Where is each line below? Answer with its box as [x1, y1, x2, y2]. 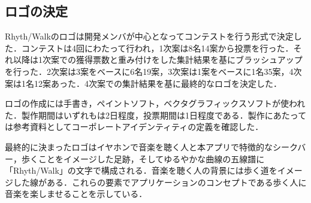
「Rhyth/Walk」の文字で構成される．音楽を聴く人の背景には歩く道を [5, 164, 277, 177]
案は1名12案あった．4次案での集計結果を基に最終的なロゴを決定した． [5, 77, 282, 89]
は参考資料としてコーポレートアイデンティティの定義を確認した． [5, 120, 264, 133]
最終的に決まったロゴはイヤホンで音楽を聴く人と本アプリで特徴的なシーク [5, 140, 298, 153]
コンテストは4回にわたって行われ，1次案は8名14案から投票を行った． [21, 41, 294, 54]
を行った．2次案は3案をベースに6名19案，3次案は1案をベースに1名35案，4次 [5, 65, 302, 77]
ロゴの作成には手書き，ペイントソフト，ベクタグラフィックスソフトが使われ [5, 97, 306, 110]
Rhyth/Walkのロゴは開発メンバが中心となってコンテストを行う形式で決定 [5, 30, 294, 43]
